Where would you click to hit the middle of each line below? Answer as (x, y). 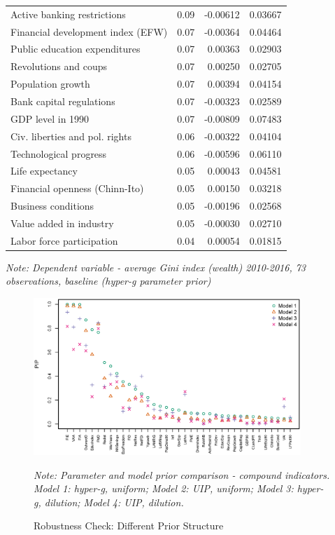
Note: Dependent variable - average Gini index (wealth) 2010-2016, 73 (156, 267)
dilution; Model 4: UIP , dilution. (114, 502)
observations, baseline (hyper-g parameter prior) (108, 281)
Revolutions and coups (59, 66)
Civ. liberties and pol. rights (71, 136)
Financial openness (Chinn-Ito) (77, 188)
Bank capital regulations (63, 101)
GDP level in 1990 (50, 118)
